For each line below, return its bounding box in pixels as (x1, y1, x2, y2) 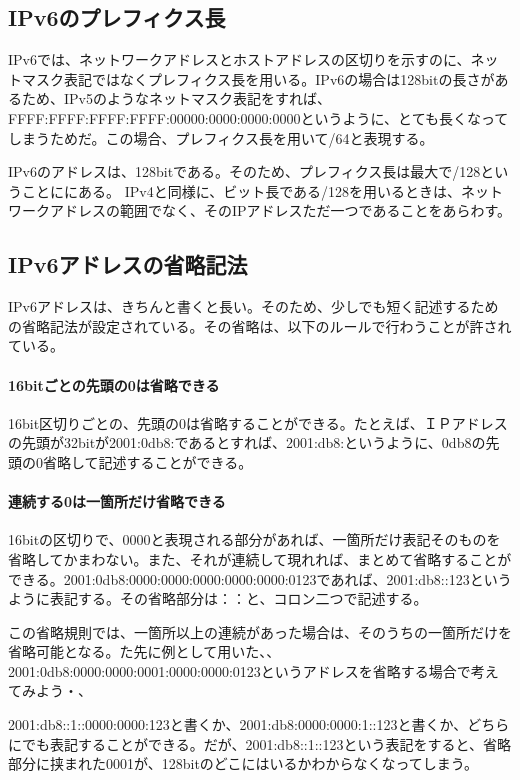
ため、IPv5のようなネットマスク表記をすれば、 (21, 88, 331, 109)
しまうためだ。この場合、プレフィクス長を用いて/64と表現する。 (8, 127, 434, 148)
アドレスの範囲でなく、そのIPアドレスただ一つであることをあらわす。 (49, 200, 512, 221)
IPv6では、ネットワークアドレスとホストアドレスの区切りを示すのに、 (8, 49, 471, 70)
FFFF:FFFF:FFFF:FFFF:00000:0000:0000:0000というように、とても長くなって (8, 107, 509, 128)
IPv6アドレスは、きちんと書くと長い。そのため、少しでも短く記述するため (8, 296, 499, 317)
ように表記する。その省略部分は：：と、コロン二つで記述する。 (8, 588, 428, 609)
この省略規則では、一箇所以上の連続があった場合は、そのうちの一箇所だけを (8, 621, 512, 642)
